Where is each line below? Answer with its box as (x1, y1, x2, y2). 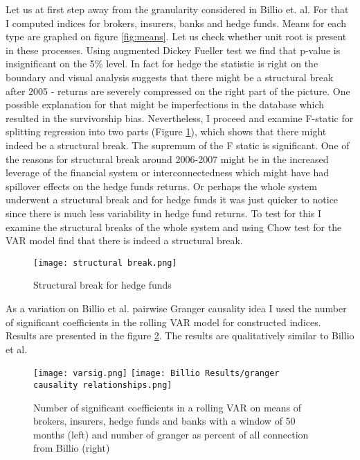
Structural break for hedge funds (33, 278, 172, 292)
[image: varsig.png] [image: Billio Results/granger (33, 368, 280, 379)
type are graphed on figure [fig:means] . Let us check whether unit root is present (6, 29, 347, 44)
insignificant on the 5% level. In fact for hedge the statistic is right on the (6, 56, 318, 71)
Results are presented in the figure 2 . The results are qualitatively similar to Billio (6, 328, 354, 343)
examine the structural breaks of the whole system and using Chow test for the (6, 219, 342, 234)
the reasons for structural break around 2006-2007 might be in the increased (6, 151, 329, 166)
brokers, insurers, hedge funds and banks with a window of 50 (33, 414, 296, 428)
